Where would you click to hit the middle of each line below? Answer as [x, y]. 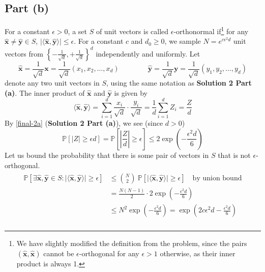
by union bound [217, 179]
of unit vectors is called [132, 31]
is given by [131, 92]
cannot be [59, 253]
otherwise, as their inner [198, 253]
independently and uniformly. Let [148, 53]
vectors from [24, 53]
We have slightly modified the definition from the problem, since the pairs [132, 243]
